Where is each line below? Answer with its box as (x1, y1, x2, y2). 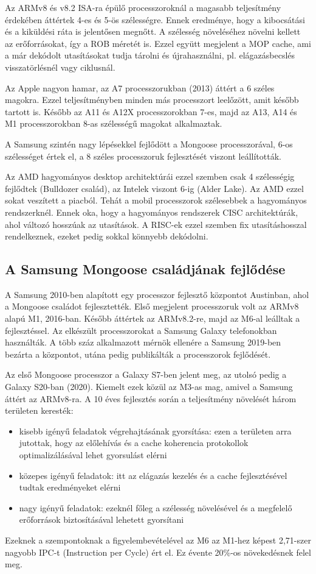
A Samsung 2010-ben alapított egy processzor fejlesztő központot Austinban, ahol (5, 288, 309, 300)
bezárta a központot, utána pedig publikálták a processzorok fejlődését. (5, 347, 271, 360)
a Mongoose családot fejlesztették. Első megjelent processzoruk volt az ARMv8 (5, 300, 299, 313)
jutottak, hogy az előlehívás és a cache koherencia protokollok (19, 436, 249, 449)
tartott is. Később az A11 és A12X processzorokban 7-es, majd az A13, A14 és (5, 105, 297, 118)
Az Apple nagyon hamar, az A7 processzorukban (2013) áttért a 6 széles (5, 81, 275, 94)
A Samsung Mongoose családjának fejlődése (5, 260, 286, 278)
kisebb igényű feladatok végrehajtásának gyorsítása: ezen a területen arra (19, 424, 292, 437)
